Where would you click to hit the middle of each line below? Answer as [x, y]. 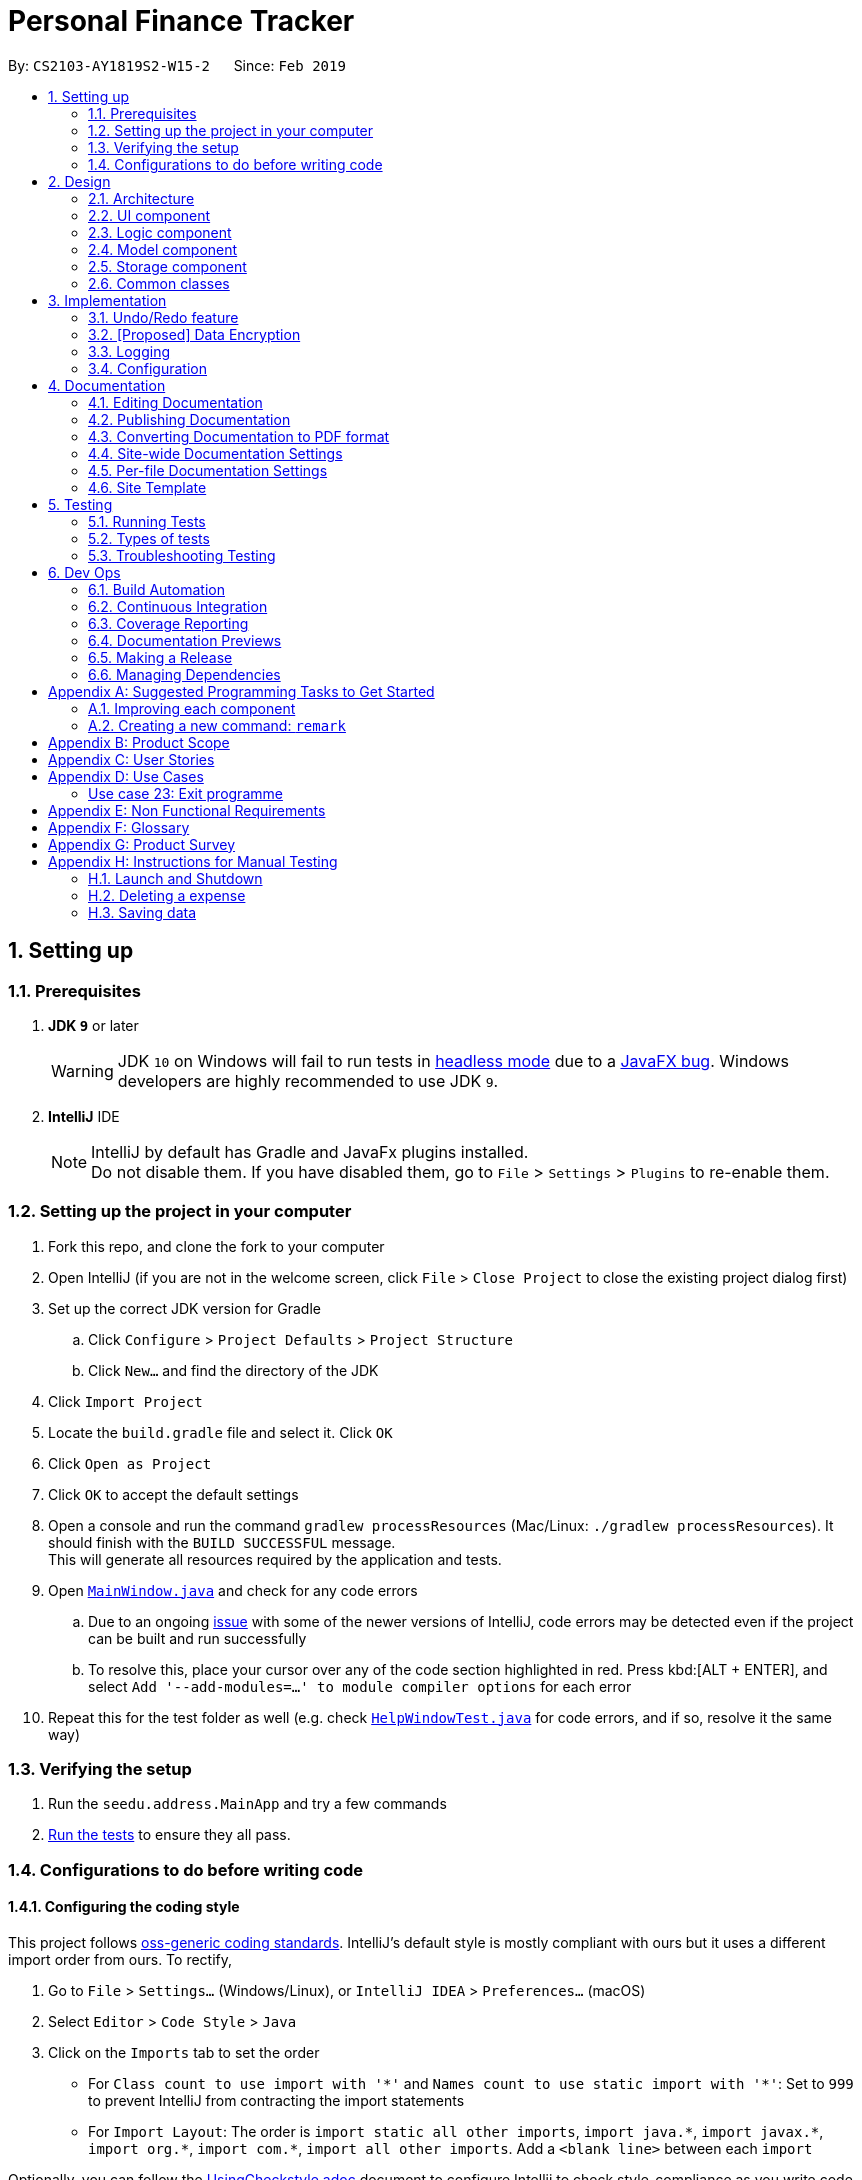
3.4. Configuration [148, 368]
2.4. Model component [163, 249]
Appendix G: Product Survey [142, 844]
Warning [82, 1070]
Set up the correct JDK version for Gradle [184, 1308]
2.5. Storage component [167, 266]
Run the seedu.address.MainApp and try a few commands [247, 1804]
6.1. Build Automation [156, 589]
